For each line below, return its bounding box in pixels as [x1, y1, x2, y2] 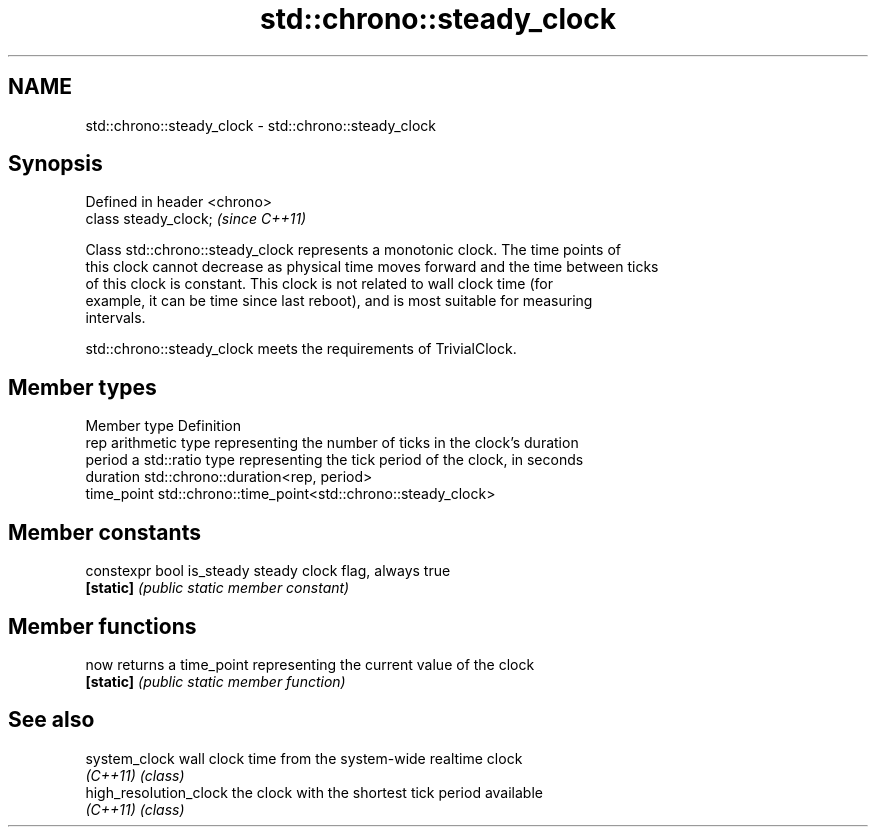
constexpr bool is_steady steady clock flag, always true [85, 562, 451, 580]
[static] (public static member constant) [85, 579, 350, 597]
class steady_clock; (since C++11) [85, 210, 307, 228]
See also [8, 707, 95, 733]
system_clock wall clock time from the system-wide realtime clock [85, 749, 523, 767]
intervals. [85, 309, 146, 327]
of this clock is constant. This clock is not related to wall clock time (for [85, 275, 553, 293]
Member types [8, 374, 157, 400]
